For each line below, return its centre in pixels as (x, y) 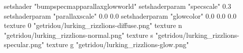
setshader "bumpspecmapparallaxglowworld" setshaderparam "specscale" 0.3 (118, 6)
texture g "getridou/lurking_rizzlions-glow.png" (118, 44)
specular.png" (24, 44)
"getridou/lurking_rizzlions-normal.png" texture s (79, 35)
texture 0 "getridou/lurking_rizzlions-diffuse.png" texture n (93, 25)
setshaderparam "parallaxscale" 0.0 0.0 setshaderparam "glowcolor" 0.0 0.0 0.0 (120, 15)
